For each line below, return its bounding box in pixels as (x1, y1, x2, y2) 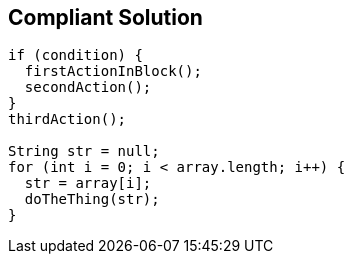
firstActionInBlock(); (24, 63, 202, 80)
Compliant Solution (8, 5, 203, 30)
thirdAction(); (8, 111, 127, 128)
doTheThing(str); (24, 191, 160, 208)
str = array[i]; (24, 175, 152, 192)
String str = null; (8, 143, 160, 160)
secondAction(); (24, 79, 152, 96)
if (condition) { (8, 47, 143, 64)
